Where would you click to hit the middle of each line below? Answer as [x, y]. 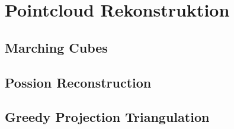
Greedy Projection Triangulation [107, 117]
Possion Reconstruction [78, 82]
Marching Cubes [56, 47]
